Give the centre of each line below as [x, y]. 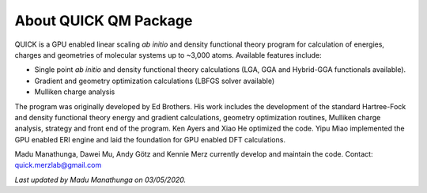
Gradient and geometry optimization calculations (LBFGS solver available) [155, 81]
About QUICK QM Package [104, 21]
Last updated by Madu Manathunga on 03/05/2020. [100, 180]
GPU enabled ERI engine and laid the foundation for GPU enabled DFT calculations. [150, 139]
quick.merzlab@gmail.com [58, 165]
